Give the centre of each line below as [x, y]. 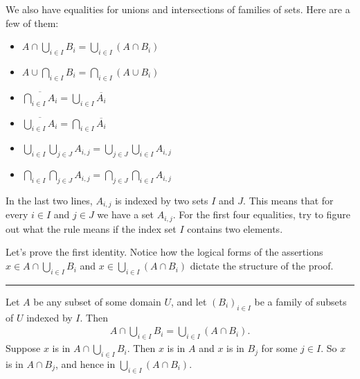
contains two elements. [235, 228]
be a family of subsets [300, 301]
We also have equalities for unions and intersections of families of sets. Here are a [178, 9]
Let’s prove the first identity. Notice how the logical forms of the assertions [164, 252]
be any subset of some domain [97, 301]
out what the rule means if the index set [91, 228]
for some [279, 348]
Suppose [23, 348]
